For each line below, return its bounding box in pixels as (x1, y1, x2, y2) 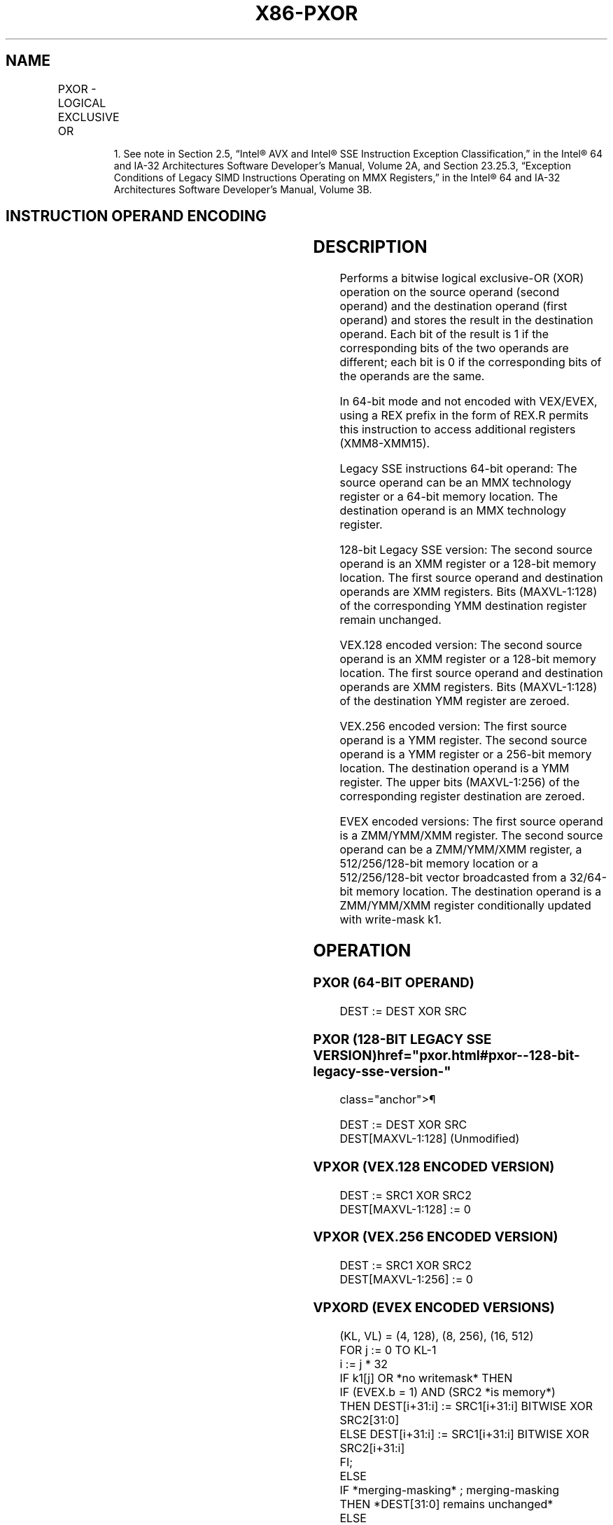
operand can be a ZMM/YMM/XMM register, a (339, 842, 582, 857)
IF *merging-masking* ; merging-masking (339, 1482, 560, 1497)
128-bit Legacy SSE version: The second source (339, 543, 593, 557)
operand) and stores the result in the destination (339, 313, 593, 328)
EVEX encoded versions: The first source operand (339, 814, 603, 829)
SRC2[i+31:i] (339, 1440, 405, 1455)
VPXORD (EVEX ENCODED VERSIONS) (313, 1299, 555, 1316)
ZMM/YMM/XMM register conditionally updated (339, 898, 591, 913)
